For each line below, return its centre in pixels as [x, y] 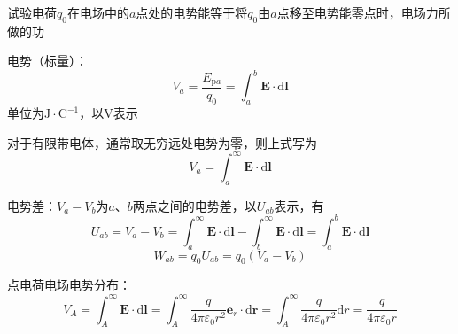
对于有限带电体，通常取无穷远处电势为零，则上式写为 [162, 142]
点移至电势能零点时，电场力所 [364, 12]
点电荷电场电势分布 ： [69, 285]
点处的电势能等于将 [192, 12]
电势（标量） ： [47, 61]
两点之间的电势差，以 [194, 205]
